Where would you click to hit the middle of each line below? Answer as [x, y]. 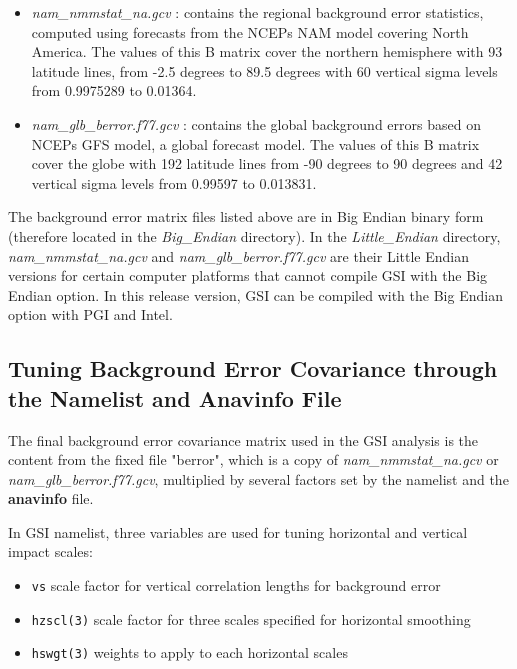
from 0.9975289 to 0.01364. [114, 90]
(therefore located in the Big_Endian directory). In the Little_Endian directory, [254, 235]
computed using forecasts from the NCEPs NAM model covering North [250, 31]
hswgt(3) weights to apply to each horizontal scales [189, 652]
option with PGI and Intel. [90, 314]
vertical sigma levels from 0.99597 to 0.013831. [174, 182]
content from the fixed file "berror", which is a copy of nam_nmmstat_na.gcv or [253, 459]
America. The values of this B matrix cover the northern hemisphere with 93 [267, 51]
